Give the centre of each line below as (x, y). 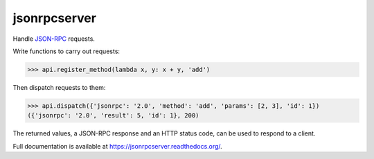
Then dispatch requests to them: (59, 87)
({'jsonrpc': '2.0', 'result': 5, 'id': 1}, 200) (113, 115)
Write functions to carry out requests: (66, 51)
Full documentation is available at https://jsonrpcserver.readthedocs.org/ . (118, 146)
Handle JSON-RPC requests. (54, 39)
